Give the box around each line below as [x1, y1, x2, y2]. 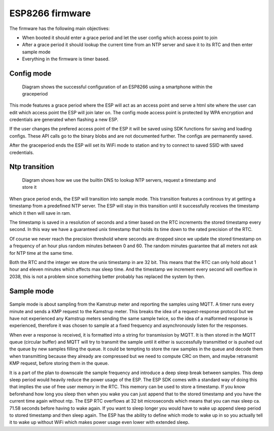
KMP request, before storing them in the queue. [9, 360, 109, 367]
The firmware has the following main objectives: [9, 25, 110, 31]
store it [22, 184, 37, 190]
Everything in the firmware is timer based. [22, 56, 110, 62]
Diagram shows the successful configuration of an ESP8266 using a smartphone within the [22, 84, 213, 90]
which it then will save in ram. [9, 210, 71, 216]
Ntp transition [9, 162, 54, 171]
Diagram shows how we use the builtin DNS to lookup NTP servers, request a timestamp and [22, 177, 216, 183]
